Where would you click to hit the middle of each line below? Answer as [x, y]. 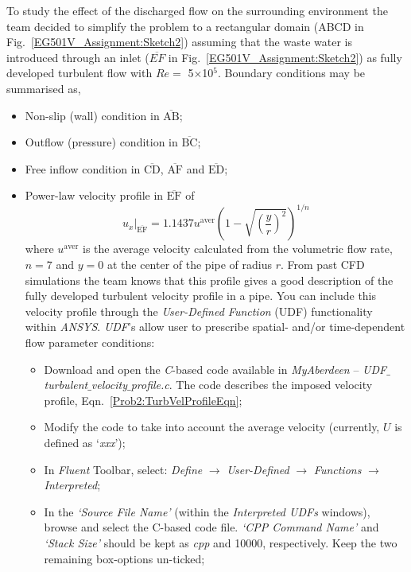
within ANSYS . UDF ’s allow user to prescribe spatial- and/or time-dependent [215, 327]
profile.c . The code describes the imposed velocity [252, 385]
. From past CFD [323, 265]
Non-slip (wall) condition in [92, 115]
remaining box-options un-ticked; [124, 558]
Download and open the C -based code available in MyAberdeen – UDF [215, 369]
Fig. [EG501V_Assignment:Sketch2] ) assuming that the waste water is [179, 42]
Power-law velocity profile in [94, 195]
